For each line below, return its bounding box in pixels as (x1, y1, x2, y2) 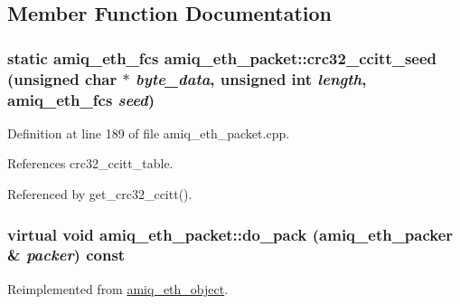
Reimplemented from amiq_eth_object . (7, 279, 229, 298)
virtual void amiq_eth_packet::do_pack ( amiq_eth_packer (7, 223, 454, 245)
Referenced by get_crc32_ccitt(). (7, 185, 192, 204)
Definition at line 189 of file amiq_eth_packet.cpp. (7, 123, 290, 142)
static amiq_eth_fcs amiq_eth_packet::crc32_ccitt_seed (7, 46, 437, 69)
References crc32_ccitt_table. (7, 154, 174, 173)
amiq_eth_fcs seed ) (7, 88, 155, 110)
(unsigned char (7, 67, 117, 90)
